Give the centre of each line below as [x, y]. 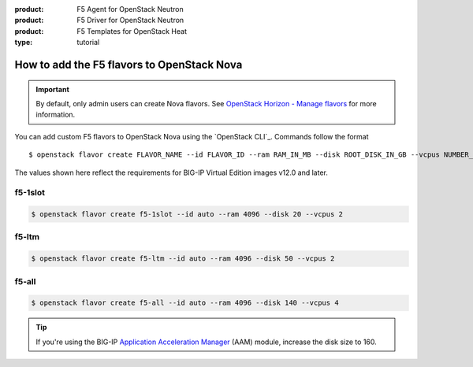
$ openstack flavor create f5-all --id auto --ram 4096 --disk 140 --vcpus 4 [185, 303]
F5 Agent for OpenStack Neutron [130, 9]
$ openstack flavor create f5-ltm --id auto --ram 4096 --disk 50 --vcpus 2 [183, 259]
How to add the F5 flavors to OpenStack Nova [128, 64]
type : [24, 43]
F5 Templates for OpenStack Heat [132, 31]
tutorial [88, 43]
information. [56, 115]
